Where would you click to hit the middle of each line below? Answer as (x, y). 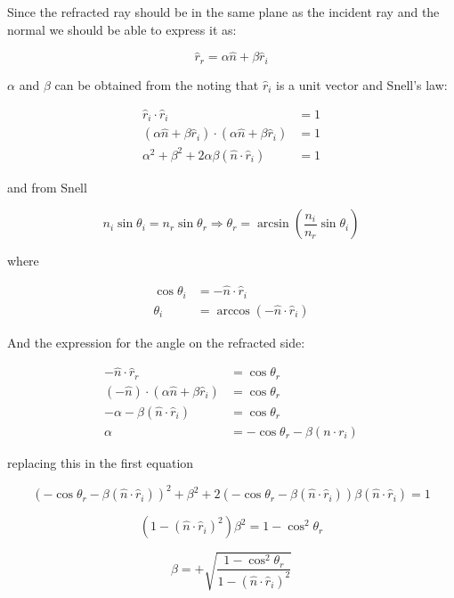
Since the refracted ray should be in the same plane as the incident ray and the (223, 12)
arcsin (273, 224)
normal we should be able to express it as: (122, 29)
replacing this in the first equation (101, 463)
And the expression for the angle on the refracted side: (156, 342)
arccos (233, 311)
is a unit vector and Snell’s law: (362, 84)
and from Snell (47, 187)
